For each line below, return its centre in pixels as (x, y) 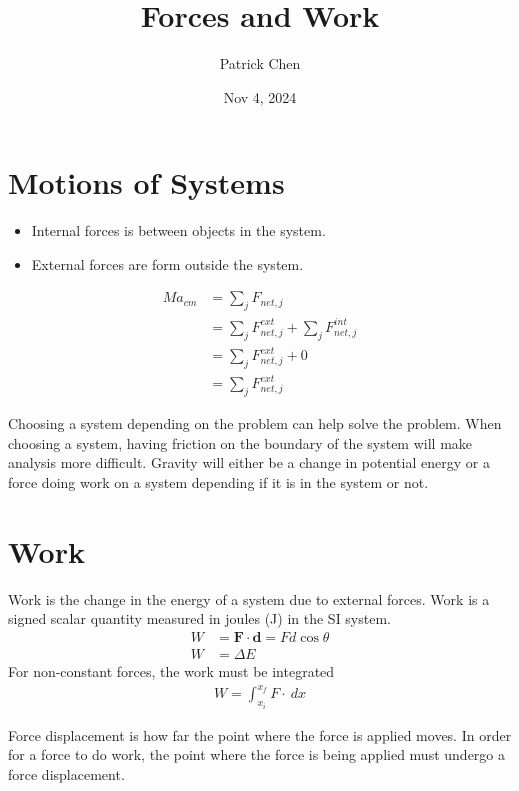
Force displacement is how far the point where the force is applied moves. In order (260, 734)
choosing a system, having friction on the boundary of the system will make (240, 442)
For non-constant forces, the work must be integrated (171, 671)
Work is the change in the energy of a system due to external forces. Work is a (249, 598)
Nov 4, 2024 (260, 96)
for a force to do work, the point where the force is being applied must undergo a (256, 754)
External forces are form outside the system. (167, 263)
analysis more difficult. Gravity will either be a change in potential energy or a (249, 462)
